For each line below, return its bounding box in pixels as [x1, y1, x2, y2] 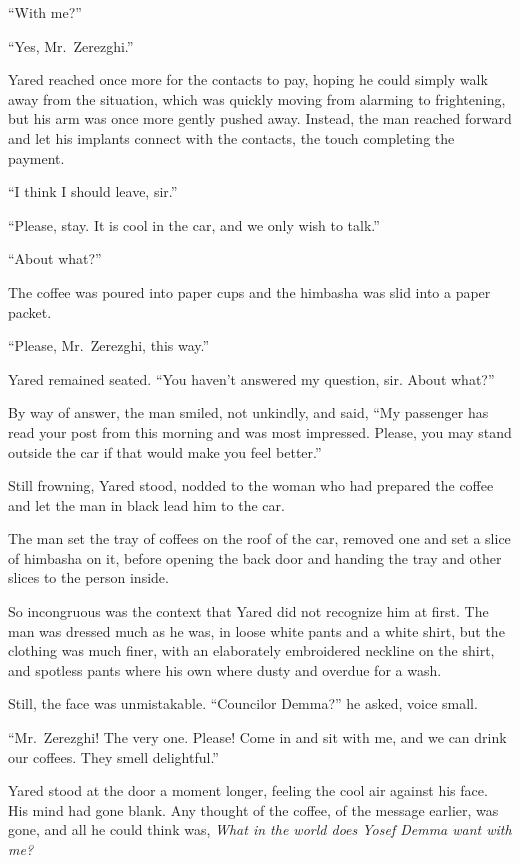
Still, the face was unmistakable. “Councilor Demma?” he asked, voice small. [8, 693, 478, 714]
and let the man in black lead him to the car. [8, 494, 285, 515]
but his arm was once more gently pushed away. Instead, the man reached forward [8, 108, 512, 129]
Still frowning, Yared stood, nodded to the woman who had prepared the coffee [8, 475, 494, 496]
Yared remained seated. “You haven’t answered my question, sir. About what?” [8, 368, 495, 389]
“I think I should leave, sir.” [8, 181, 178, 202]
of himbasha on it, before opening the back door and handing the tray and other [8, 547, 502, 568]
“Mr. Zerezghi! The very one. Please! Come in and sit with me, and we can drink [8, 727, 507, 748]
